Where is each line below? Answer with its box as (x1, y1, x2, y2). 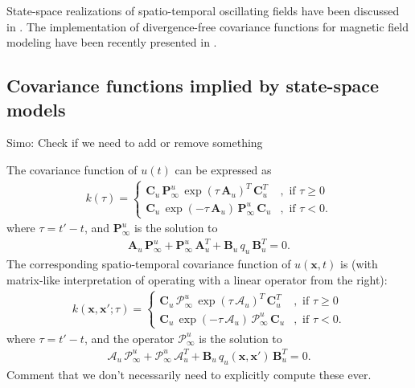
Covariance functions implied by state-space (6, 73, 380, 98)
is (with (340, 255, 378, 272)
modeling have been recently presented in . (6, 34, 217, 51)
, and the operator (84, 329, 175, 346)
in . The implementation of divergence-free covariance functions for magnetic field (6, 18, 409, 35)
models (6, 96, 66, 121)
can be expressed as (175, 161, 272, 178)
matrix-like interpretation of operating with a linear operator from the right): (6, 271, 388, 288)
